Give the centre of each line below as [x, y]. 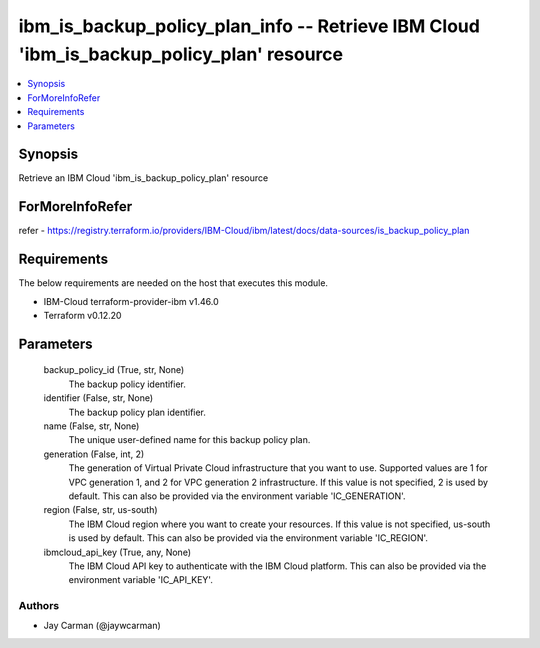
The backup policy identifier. [127, 384]
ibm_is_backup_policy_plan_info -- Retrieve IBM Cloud [249, 26]
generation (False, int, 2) [94, 454]
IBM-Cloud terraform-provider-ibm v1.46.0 [131, 301]
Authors [39, 606]
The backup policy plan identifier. [137, 412]
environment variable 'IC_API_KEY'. [141, 580]
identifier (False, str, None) [98, 398]
